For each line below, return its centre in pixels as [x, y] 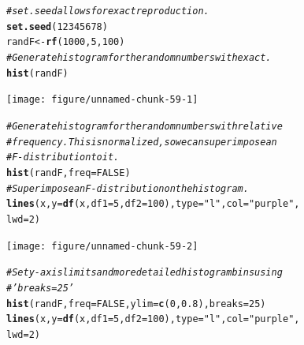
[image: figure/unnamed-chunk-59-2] [102, 246]
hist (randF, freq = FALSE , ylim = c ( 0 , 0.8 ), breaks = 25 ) [136, 304]
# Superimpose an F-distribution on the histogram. [128, 188]
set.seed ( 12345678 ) [57, 26]
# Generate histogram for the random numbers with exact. [139, 57]
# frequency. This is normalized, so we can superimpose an [142, 142]
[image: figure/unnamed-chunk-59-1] [102, 100]
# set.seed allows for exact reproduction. [108, 11]
